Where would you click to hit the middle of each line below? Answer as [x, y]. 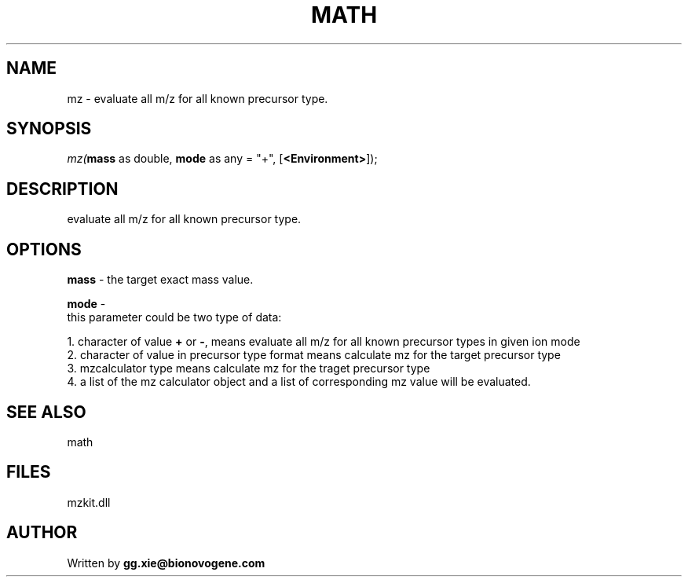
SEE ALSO [46, 412]
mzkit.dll [89, 502]
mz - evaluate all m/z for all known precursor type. [198, 98]
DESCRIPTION [62, 189]
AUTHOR [42, 533]
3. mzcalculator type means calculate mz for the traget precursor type [249, 368]
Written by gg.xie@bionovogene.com [166, 563]
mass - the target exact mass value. [160, 280]
